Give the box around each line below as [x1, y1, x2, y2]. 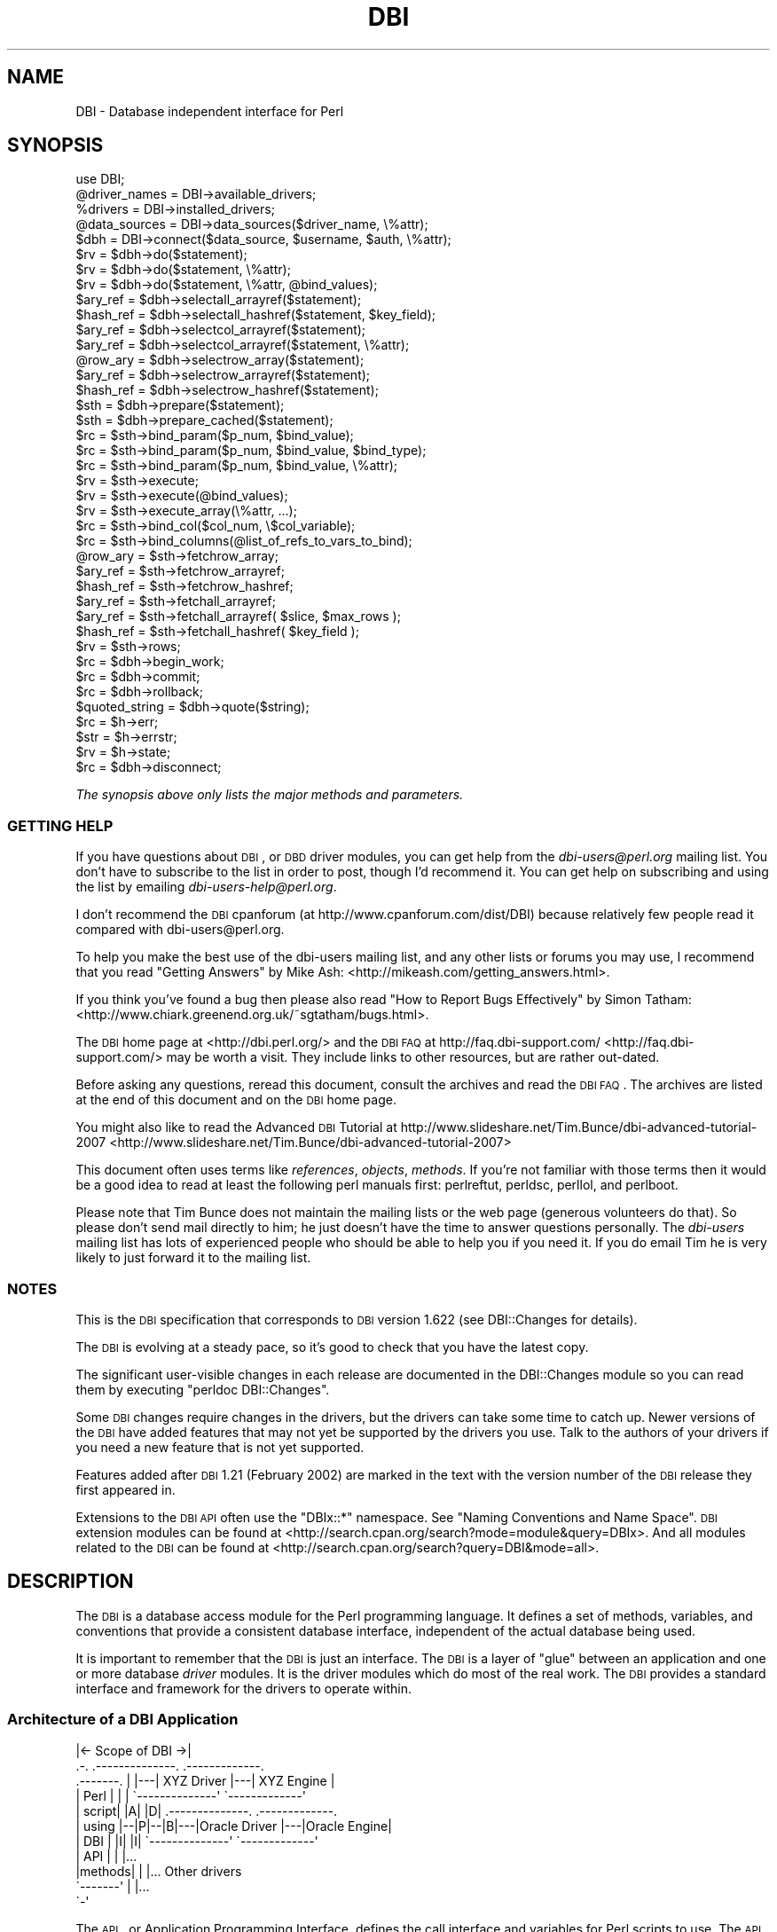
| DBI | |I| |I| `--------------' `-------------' [75, 1833, 318, 1849]
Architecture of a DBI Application [7, 1710, 239, 1729]
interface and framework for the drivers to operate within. [75, 1680, 412, 1696]
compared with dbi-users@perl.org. [75, 922, 285, 938]
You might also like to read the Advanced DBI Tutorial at [75, 1119, 397, 1135]
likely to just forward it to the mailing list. [75, 1250, 311, 1266]
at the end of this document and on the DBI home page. [75, 1092, 396, 1108]
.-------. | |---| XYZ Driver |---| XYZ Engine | [75, 1772, 335, 1788]
